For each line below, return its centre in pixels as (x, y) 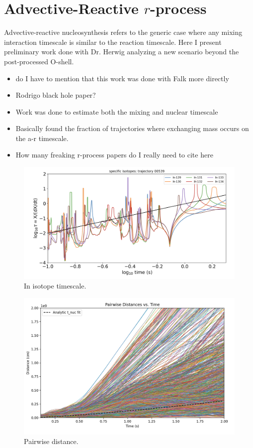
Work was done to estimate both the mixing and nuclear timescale (117, 111)
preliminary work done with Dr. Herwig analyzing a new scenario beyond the (122, 52)
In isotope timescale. (55, 286)
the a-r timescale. (42, 138)
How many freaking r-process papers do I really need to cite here (114, 155)
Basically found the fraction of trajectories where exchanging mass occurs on (132, 128)
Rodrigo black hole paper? (56, 95)
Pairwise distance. (51, 441)
